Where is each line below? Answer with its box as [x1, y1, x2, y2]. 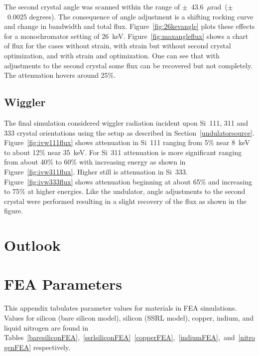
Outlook [4, 235, 61, 255]
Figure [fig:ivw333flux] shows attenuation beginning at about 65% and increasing [4, 176, 252, 186]
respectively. [33, 342, 71, 352]
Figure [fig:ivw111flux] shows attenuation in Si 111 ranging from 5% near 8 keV [4, 137, 250, 148]
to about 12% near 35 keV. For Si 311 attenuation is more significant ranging [4, 147, 242, 157]
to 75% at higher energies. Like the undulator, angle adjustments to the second [4, 186, 246, 196]
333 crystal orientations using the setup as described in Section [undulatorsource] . [4, 127, 255, 138]
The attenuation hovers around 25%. [4, 70, 116, 80]
